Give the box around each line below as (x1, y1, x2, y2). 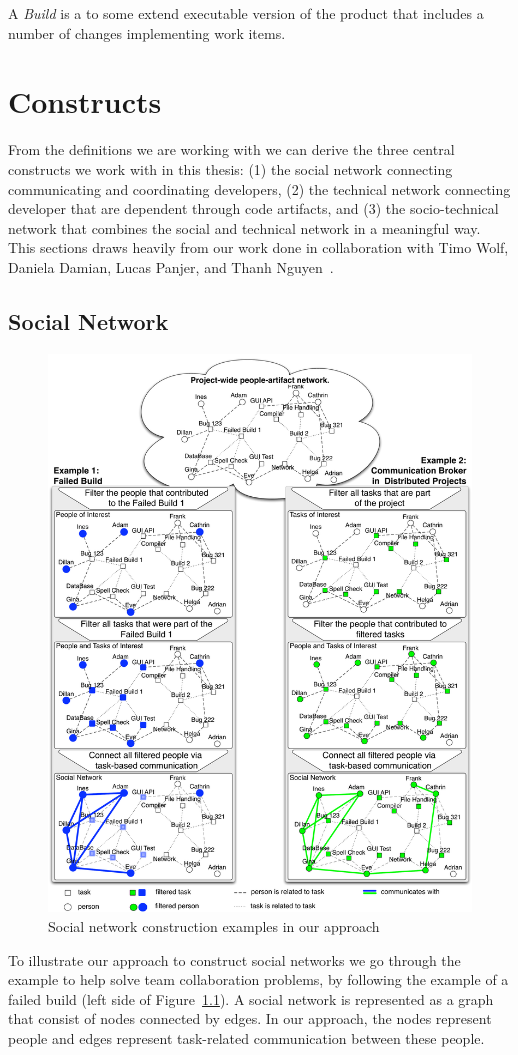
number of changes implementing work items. (8, 22, 286, 43)
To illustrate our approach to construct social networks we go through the (8, 949, 461, 970)
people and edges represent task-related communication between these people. (8, 1028, 485, 1049)
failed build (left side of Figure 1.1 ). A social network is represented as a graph (8, 988, 494, 1009)
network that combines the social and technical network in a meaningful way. (8, 217, 481, 238)
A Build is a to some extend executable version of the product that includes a (8, 3, 484, 23)
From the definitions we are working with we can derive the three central (8, 139, 455, 160)
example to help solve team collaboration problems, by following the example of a (8, 969, 509, 990)
